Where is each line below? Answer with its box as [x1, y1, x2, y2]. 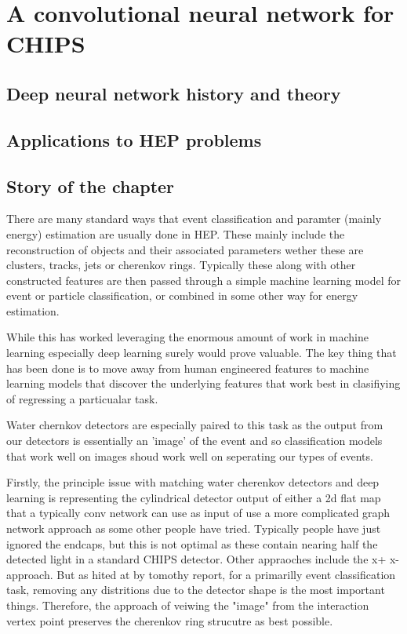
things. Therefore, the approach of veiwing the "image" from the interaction [6, 596, 369, 613]
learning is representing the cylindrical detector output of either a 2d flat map [6, 489, 381, 505]
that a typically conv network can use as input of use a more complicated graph [6, 505, 391, 521]
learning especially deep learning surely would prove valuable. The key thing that [6, 344, 397, 361]
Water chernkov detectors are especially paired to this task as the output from [6, 417, 383, 433]
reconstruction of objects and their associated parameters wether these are [6, 241, 364, 257]
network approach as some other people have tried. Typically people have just [6, 520, 381, 537]
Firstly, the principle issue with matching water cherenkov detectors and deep [6, 474, 380, 490]
